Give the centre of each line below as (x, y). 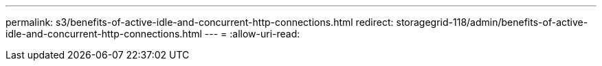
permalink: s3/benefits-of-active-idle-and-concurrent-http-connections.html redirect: (200, 22)
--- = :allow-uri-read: (252, 34)
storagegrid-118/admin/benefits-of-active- (492, 22)
